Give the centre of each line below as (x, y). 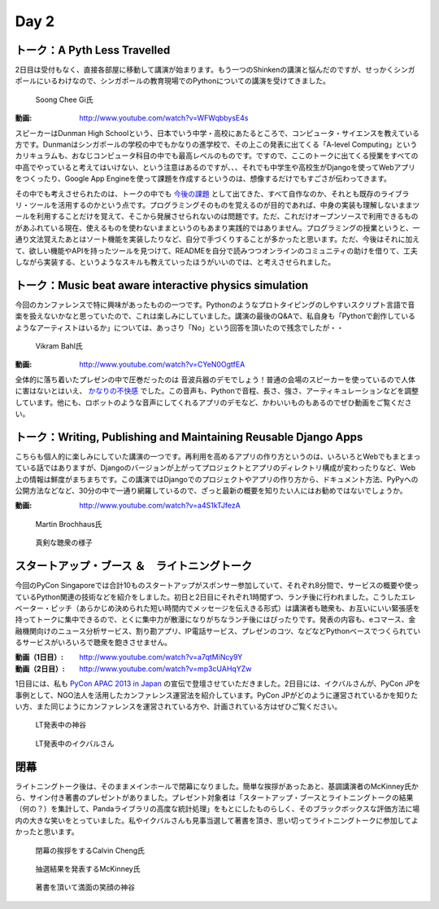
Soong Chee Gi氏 (64, 99)
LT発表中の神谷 (61, 725)
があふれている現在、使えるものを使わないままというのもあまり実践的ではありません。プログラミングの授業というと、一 (217, 227)
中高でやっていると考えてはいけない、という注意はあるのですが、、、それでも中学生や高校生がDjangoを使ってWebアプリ (215, 167)
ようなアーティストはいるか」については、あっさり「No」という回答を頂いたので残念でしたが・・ (180, 327)
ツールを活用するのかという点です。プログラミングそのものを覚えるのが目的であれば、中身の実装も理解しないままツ (224, 204)
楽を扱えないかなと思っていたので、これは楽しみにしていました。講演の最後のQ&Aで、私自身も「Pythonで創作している (215, 316)
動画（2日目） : (40, 669)
